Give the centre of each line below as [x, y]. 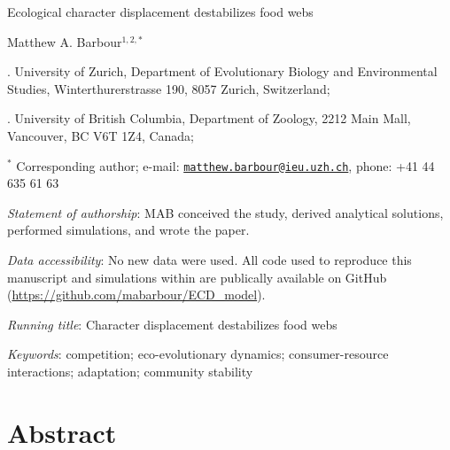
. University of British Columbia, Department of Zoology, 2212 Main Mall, [209, 118]
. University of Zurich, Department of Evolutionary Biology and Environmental [222, 71]
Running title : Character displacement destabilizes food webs [172, 324]
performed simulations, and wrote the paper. [128, 230]
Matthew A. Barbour [65, 41]
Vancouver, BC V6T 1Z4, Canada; [101, 135]
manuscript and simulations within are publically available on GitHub [197, 277]
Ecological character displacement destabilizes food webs [160, 12]
